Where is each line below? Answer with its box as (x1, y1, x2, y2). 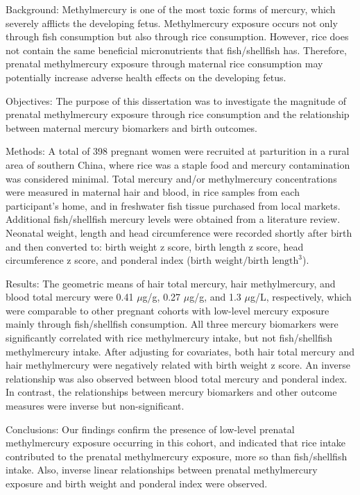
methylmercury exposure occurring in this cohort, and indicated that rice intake (6, 435, 346, 450)
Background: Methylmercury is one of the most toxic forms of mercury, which (6, 2, 336, 16)
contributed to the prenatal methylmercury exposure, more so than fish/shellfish (6, 448, 348, 463)
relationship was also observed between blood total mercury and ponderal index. (6, 371, 348, 385)
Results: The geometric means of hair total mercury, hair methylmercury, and (6, 276, 336, 290)
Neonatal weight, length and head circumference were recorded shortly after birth (6, 225, 352, 240)
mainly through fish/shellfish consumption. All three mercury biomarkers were (6, 317, 338, 331)
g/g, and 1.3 (189, 290, 241, 304)
